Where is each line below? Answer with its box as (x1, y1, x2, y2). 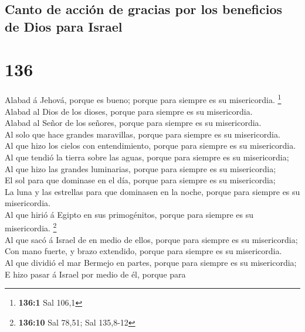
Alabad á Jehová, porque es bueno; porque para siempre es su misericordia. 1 (5, 92, 282, 105)
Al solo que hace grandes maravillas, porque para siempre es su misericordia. (5, 128, 280, 140)
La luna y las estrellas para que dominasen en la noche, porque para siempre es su (5, 185, 300, 197)
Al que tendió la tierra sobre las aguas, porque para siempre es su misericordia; (5, 150, 289, 163)
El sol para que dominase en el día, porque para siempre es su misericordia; (5, 174, 276, 186)
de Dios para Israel (5, 17, 123, 35)
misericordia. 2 (5, 220, 57, 234)
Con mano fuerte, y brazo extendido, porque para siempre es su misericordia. (5, 245, 282, 257)
